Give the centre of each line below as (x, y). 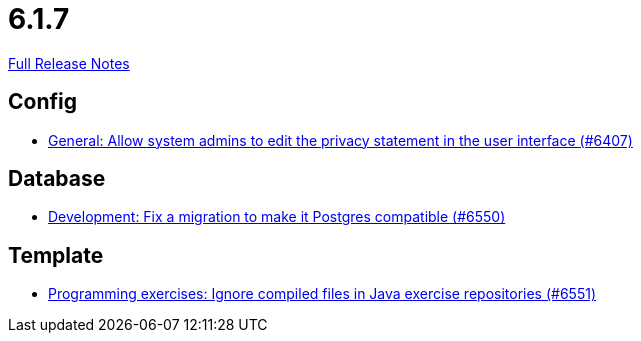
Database (57, 179)
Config (42, 102)
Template (56, 255)
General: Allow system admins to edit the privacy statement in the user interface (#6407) (340, 140)
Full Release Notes (69, 63)
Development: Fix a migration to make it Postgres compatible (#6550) (277, 217)
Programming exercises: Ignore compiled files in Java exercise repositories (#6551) (322, 294)
